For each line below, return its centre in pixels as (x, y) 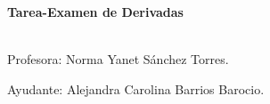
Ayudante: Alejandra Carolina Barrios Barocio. (136, 88)
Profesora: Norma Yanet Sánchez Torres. (118, 59)
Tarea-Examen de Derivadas (95, 12)
